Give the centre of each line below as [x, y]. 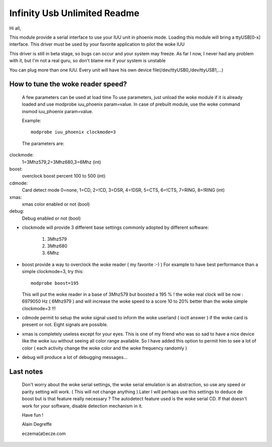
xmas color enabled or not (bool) [56, 204]
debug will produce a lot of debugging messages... [75, 357]
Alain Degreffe [37, 424]
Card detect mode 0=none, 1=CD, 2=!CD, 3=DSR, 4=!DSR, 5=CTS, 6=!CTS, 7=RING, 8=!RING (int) [123, 190]
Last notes [26, 371]
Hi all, [15, 28]
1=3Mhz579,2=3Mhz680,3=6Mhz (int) [61, 162]
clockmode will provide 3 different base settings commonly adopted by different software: [115, 228]
